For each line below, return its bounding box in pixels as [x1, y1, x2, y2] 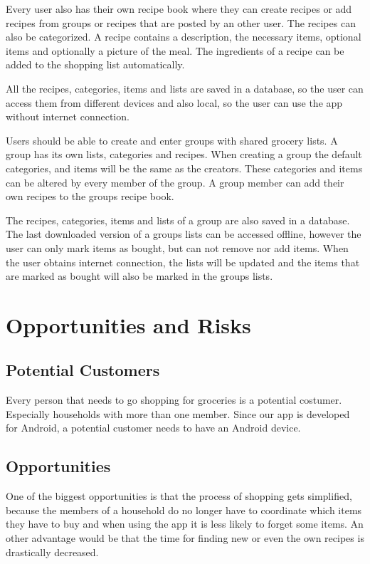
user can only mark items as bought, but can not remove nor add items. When [6, 240, 349, 255]
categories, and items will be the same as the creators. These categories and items [6, 160, 363, 175]
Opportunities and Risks [6, 310, 251, 339]
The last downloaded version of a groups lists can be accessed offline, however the [6, 226, 361, 241]
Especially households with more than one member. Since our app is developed [6, 406, 350, 421]
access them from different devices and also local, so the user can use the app [6, 95, 343, 110]
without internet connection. [6, 109, 129, 124]
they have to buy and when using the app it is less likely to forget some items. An [6, 516, 364, 531]
